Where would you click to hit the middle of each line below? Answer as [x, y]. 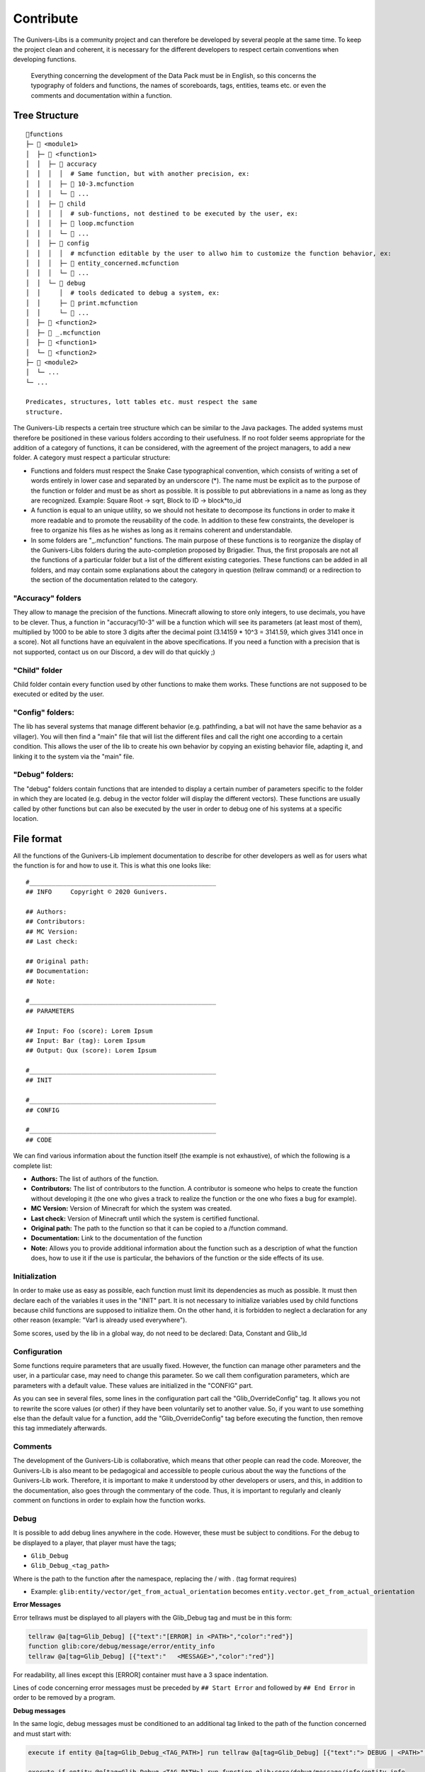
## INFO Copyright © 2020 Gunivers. [97, 892]
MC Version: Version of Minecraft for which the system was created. [131, 1209]
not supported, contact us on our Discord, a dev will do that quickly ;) [114, 651]
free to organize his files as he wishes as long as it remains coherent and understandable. [162, 530]
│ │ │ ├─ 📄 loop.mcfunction [80, 224]
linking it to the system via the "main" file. [74, 756]
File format [38, 839]
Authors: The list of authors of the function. [95, 1178]
